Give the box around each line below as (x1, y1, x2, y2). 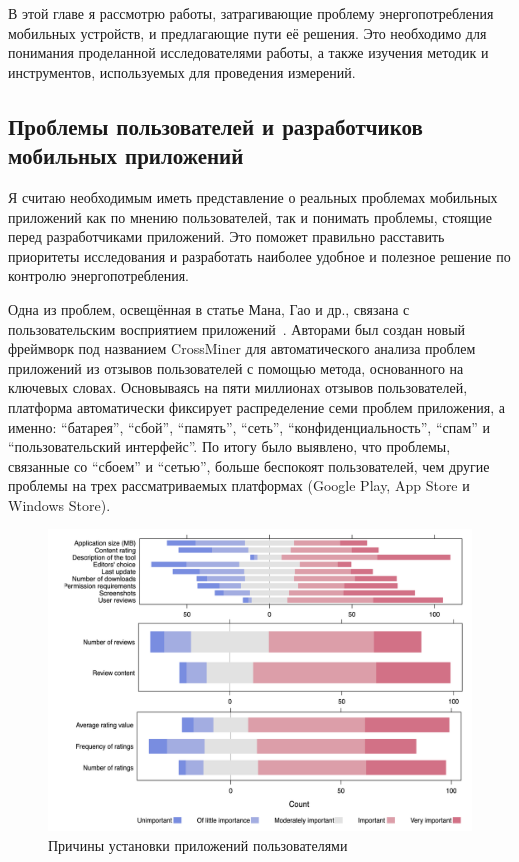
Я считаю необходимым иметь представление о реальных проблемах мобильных (8, 186, 498, 207)
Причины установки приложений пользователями (48, 834, 348, 855)
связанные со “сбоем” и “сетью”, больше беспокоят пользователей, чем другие (8, 455, 490, 476)
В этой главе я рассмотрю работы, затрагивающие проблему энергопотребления (8, 3, 494, 23)
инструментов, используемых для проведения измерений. (8, 61, 356, 82)
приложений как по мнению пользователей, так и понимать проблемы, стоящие (8, 206, 493, 227)
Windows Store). (8, 494, 111, 515)
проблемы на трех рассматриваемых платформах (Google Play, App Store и (8, 475, 470, 496)
